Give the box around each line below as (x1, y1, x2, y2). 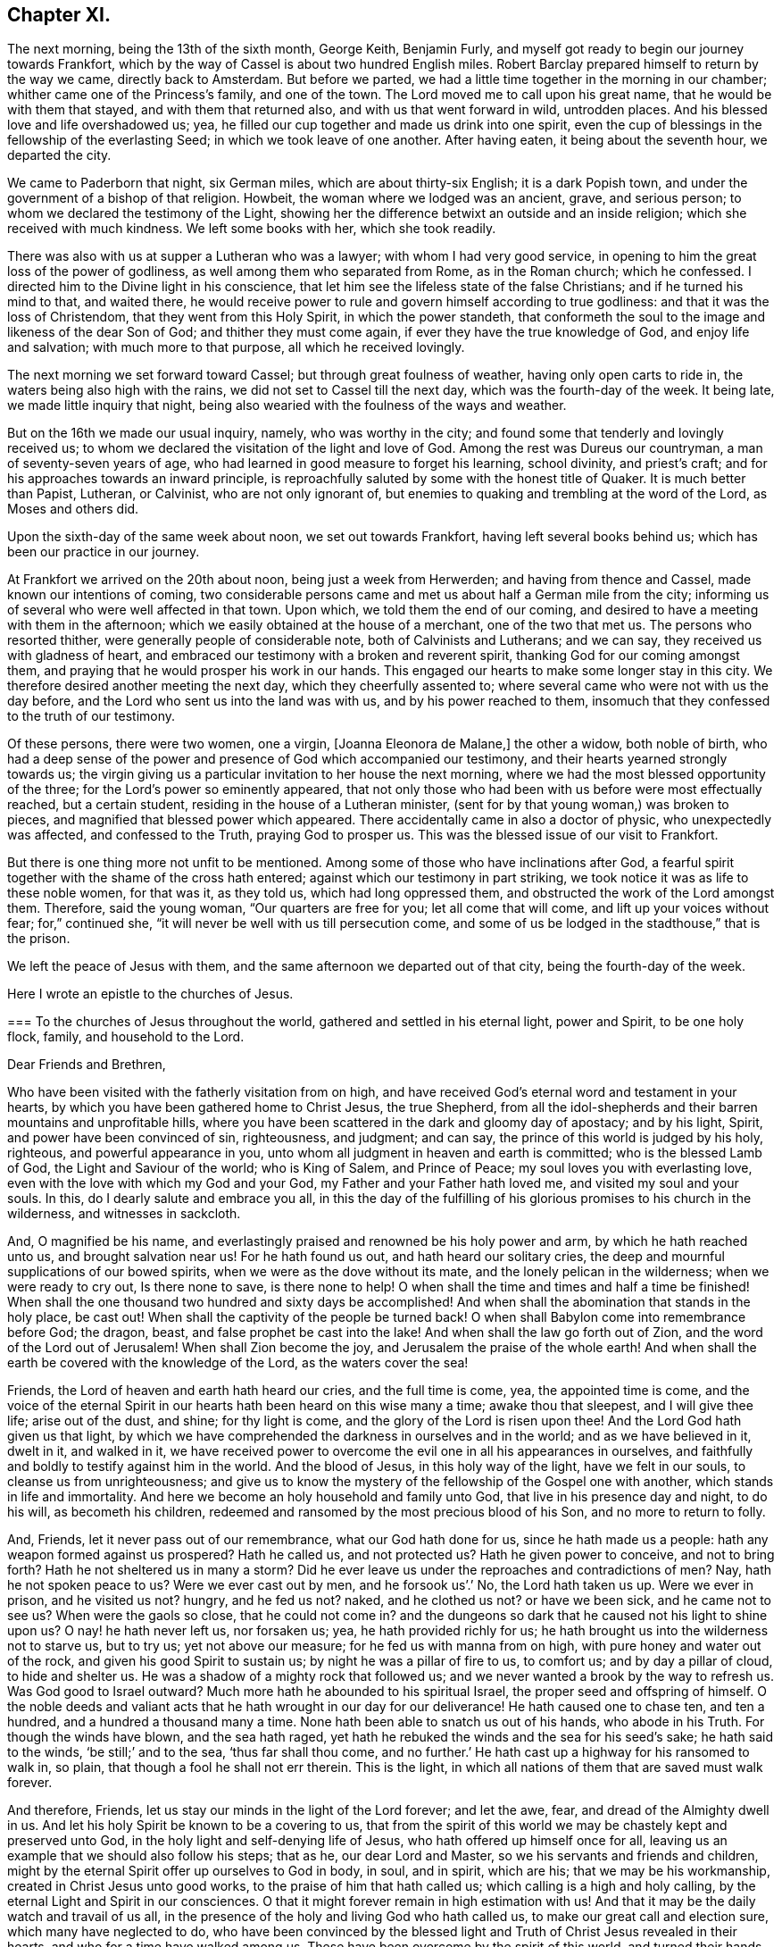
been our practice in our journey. (7, 544, 200, 560)
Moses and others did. (7, 501, 139, 517)
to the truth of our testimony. (7, 708, 176, 724)
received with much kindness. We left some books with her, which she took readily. (7, 221, 496, 237)
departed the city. (7, 147, 112, 163)
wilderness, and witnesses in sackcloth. (7, 1206, 241, 1222)
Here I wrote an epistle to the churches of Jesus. (7, 986, 294, 1002)
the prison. (7, 931, 71, 947)
